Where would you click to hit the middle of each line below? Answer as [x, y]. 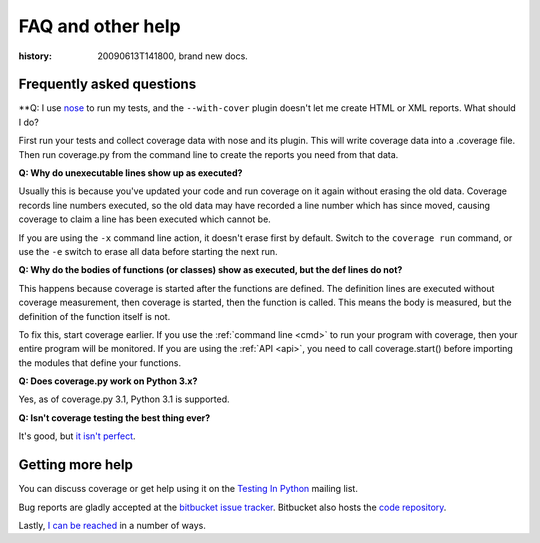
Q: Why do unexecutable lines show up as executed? [130, 173]
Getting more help [76, 465]
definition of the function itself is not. [94, 316]
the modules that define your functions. [100, 362]
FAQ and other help [99, 26]
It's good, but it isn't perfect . [77, 436]
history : [35, 56]
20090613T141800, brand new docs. [173, 56]
